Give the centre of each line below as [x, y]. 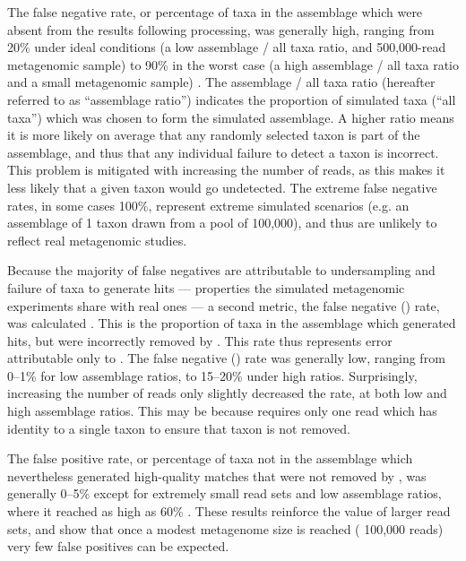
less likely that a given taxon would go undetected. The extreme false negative [222, 187]
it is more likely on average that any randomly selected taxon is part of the [214, 135]
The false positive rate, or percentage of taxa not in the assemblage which [210, 458]
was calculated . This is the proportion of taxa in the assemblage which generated [232, 323]
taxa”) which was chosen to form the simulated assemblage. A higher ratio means [231, 117]
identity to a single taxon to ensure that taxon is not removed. [179, 428]
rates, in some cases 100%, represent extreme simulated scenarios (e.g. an [208, 205]
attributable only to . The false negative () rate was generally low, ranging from [226, 358]
